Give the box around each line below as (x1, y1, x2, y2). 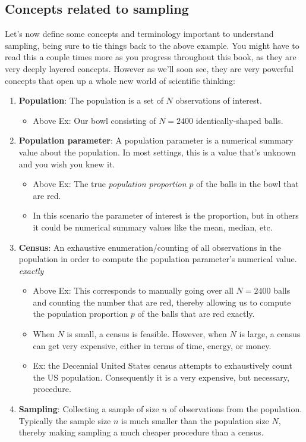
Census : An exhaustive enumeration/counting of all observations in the (18, 241, 281, 253)
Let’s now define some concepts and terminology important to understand (5, 27, 274, 40)
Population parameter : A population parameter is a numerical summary (18, 134, 294, 147)
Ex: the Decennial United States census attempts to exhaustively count (33, 359, 292, 372)
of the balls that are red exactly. (137, 307, 255, 320)
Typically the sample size (18, 414, 111, 427)
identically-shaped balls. (195, 114, 283, 126)
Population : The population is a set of (18, 94, 163, 107)
